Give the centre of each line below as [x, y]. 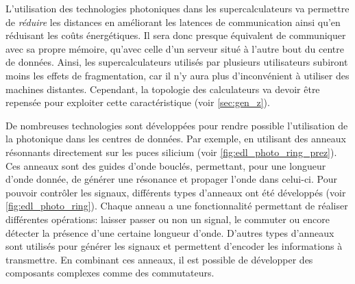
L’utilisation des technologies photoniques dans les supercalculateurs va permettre [177, 8]
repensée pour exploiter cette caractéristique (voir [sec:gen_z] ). [138, 102]
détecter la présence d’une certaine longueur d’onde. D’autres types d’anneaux [170, 232]
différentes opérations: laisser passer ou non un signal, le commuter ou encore [168, 219]
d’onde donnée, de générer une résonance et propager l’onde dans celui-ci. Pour [171, 179]
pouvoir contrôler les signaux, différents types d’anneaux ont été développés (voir [176, 192]
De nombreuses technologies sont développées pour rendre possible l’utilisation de [177, 125]
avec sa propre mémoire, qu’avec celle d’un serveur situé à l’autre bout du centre [175, 48]
